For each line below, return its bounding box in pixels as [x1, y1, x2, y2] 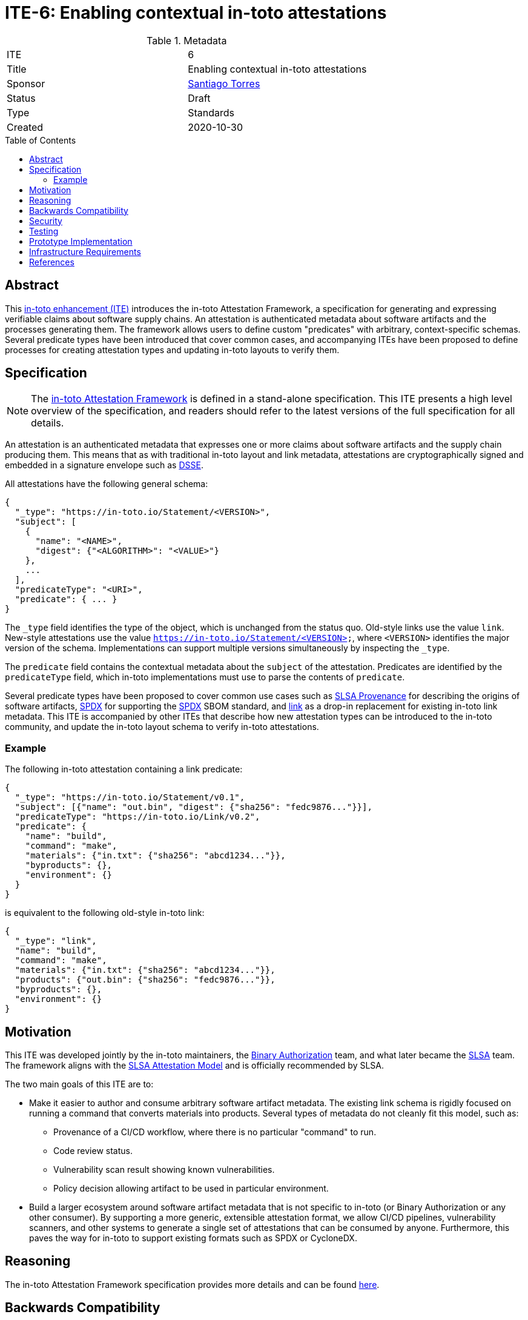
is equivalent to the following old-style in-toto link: [5, 907, 205, 918]
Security [29, 215, 62, 226]
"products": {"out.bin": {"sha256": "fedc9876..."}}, [15, 975, 276, 985]
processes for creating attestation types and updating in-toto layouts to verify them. [5, 344, 340, 355]
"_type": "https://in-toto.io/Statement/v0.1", [15, 792, 245, 803]
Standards [188, 106, 234, 119]
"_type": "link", [15, 936, 97, 946]
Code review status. [53, 1146, 133, 1156]
